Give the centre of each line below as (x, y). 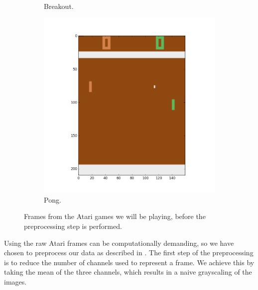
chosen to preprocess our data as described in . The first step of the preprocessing (129, 253)
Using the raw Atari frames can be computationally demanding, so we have (119, 243)
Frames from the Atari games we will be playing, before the (115, 216)
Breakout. (59, 6)
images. (15, 282)
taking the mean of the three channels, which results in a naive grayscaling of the (128, 272)
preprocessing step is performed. (73, 226)
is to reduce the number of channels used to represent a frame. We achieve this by (129, 262)
